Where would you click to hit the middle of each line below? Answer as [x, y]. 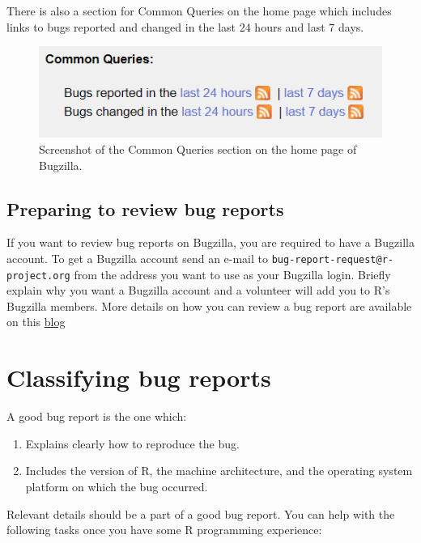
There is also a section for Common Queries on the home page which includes [199, 11]
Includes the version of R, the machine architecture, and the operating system [219, 471]
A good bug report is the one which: [97, 416]
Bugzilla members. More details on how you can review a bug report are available [209, 305]
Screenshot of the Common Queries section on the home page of [198, 148]
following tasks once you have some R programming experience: [164, 530]
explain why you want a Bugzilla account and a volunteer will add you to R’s [198, 290]
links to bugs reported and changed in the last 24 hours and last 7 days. [185, 26]
